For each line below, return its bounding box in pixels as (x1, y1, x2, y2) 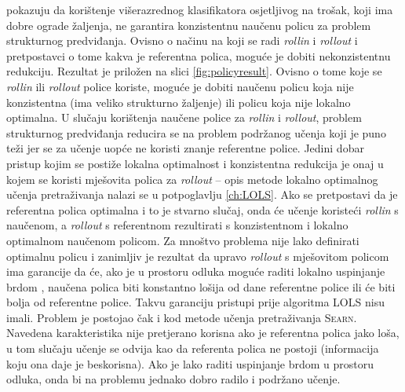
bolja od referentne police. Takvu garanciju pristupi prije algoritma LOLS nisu (6, 294, 385, 310)
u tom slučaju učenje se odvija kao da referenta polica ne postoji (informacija (6, 340, 379, 357)
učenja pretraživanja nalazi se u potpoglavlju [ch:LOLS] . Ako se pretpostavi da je (6, 186, 398, 203)
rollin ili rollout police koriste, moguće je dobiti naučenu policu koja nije (6, 78, 354, 94)
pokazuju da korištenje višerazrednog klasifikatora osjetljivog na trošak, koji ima (6, 2, 393, 17)
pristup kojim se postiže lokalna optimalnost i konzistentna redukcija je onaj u (6, 155, 384, 171)
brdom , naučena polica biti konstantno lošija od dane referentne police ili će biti (6, 278, 396, 295)
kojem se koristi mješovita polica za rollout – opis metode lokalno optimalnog (6, 170, 378, 187)
